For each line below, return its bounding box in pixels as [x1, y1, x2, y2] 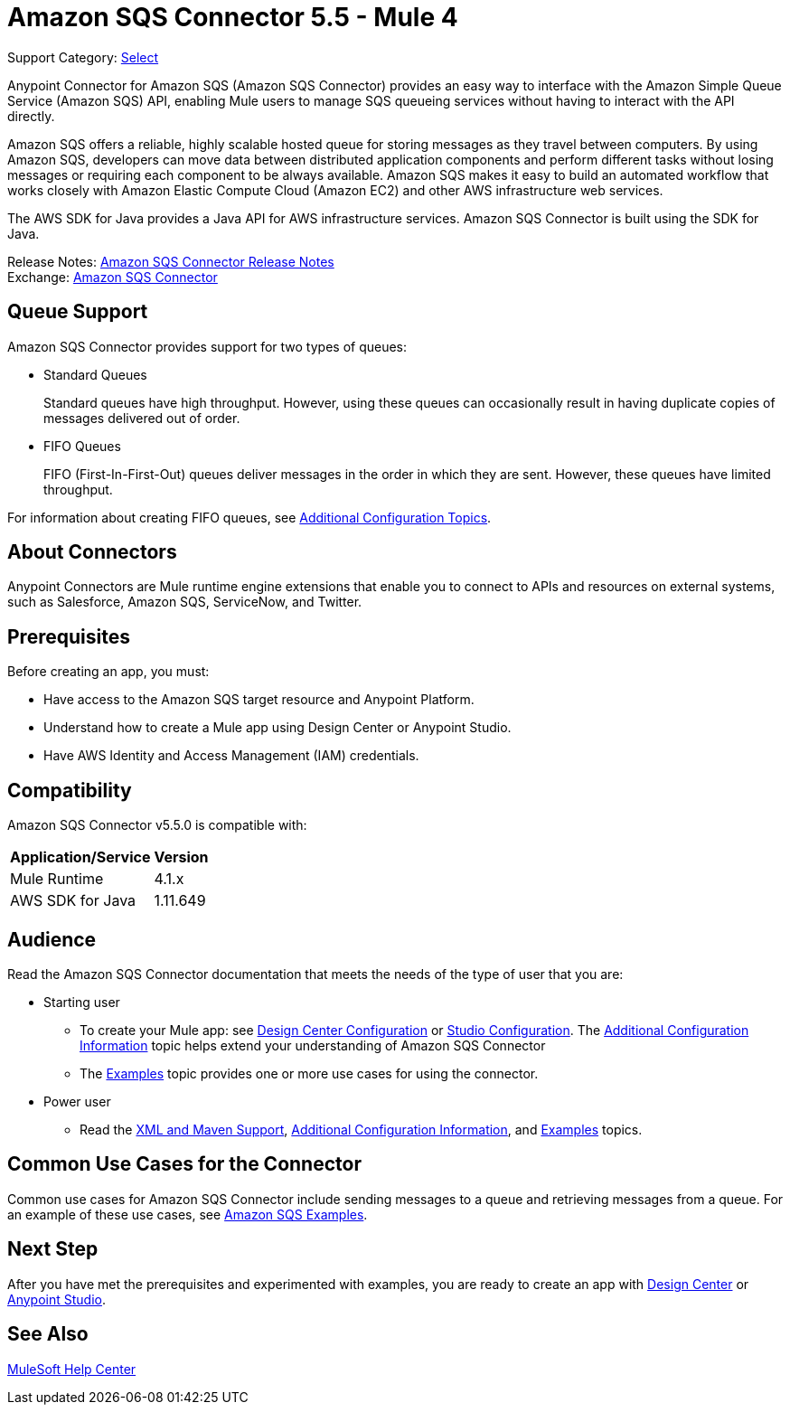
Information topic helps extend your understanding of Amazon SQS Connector [80, 1037, 546, 1053]
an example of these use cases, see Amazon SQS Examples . [7, 1206, 368, 1222]
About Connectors [7, 541, 177, 564]
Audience [7, 927, 97, 951]
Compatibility [7, 778, 132, 802]
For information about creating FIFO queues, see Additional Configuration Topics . [7, 509, 492, 525]
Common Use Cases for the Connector [7, 1153, 362, 1176]
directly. [7, 108, 55, 124]
